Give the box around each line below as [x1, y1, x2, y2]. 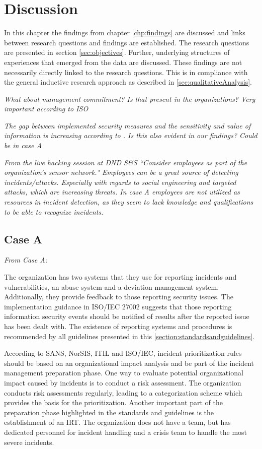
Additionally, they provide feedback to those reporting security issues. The [4, 291, 233, 302]
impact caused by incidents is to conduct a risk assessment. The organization [4, 377, 241, 388]
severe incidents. [4, 436, 54, 447]
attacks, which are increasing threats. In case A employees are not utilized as [4, 186, 240, 197]
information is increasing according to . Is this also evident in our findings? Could [4, 130, 257, 141]
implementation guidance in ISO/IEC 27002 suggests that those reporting [4, 301, 232, 311]
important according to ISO [4, 103, 89, 114]
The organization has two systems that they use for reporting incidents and [4, 272, 237, 282]
